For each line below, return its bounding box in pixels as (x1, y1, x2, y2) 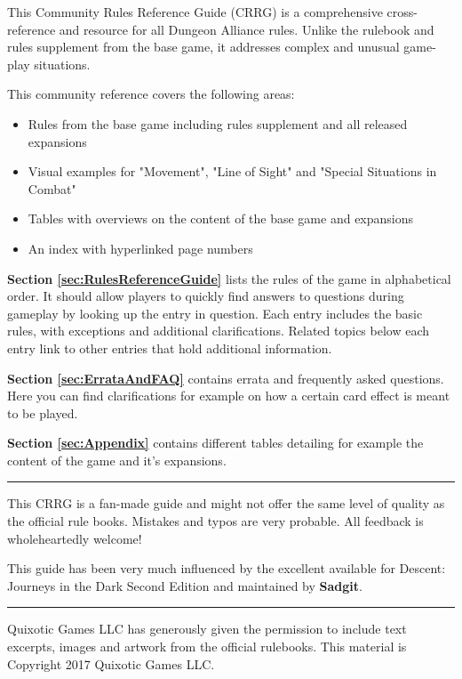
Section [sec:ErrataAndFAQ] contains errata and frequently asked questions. (7, 368, 444, 387)
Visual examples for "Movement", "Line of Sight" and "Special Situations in (28, 162, 437, 181)
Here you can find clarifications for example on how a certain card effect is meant (7, 386, 450, 405)
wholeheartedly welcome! (7, 529, 142, 547)
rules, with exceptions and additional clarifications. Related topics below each (7, 321, 430, 340)
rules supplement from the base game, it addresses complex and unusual (7, 37, 400, 56)
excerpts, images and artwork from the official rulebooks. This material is (7, 637, 407, 656)
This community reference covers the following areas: (7, 85, 295, 103)
